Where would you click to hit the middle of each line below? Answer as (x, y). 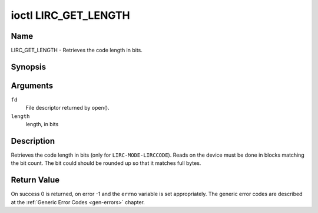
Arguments (32, 85)
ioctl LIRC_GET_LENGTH (71, 15)
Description (33, 141)
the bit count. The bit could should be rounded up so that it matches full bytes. (106, 163)
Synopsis (29, 67)
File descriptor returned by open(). (67, 108)
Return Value (35, 180)
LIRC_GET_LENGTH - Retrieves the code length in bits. (77, 50)
